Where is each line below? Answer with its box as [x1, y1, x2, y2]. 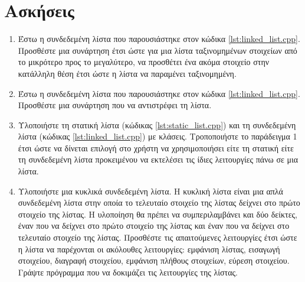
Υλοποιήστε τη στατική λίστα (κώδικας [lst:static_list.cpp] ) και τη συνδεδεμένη [18, 118, 296, 131]
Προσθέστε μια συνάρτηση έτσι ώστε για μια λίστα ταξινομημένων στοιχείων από [18, 44, 297, 56]
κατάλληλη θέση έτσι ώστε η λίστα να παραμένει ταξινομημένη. [18, 67, 237, 79]
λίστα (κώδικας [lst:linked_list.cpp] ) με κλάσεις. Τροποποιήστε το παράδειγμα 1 [18, 130, 297, 142]
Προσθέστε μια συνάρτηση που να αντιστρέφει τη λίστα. [18, 99, 212, 111]
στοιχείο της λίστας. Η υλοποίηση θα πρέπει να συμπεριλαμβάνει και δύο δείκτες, [18, 208, 298, 220]
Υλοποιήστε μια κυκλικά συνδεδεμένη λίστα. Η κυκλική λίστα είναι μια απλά [18, 184, 283, 197]
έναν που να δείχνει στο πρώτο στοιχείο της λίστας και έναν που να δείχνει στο [18, 219, 290, 232]
